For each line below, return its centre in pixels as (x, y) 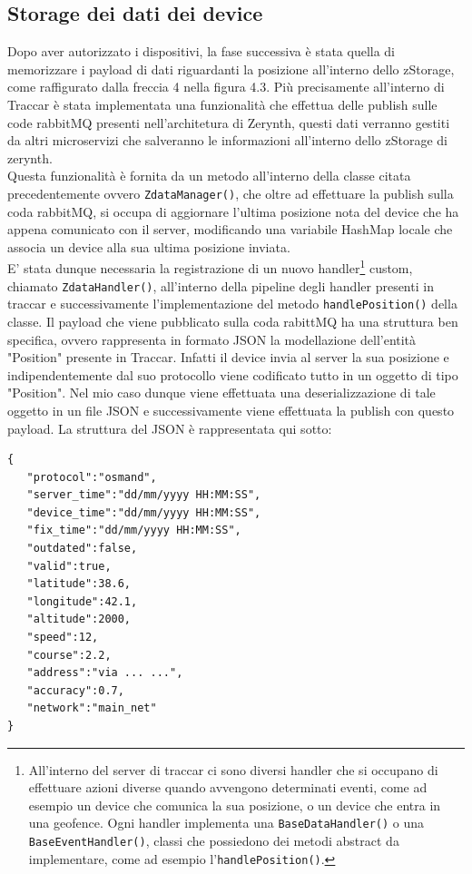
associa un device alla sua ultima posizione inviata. (149, 246)
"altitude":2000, (79, 619)
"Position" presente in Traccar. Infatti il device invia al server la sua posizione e (228, 357)
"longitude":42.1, (82, 601)
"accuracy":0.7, (75, 690)
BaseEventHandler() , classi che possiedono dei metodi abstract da (214, 841)
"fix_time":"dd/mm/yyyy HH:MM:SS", (134, 530)
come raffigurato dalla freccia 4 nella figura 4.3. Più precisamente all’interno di (226, 87)
